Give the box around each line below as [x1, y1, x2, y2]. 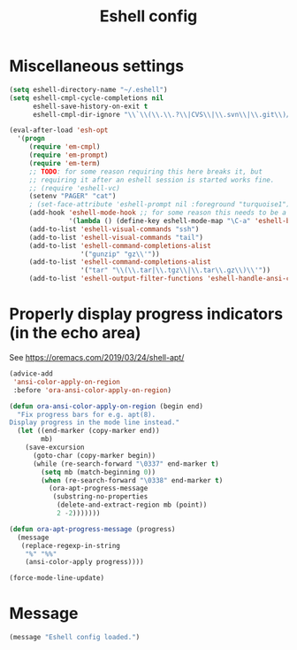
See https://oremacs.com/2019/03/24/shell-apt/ [9, 352, 185, 362]
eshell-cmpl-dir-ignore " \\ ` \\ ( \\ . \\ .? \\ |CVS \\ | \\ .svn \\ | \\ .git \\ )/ [32, 110, 291, 119]
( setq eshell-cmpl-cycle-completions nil [9, 93, 164, 103]
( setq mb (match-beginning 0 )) [41, 468, 156, 476]
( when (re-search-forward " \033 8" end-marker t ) [41, 476, 224, 484]
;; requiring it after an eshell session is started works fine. [28, 175, 275, 184]
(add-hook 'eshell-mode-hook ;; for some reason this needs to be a [28, 208, 287, 218]
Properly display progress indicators [9, 304, 284, 324]
